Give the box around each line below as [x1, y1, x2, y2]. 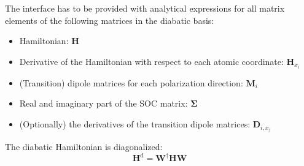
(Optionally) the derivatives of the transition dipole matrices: [19, 118, 251, 130]
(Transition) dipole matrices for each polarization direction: [19, 76, 243, 89]
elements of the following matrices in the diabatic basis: [5, 13, 214, 26]
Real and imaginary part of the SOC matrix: [19, 97, 188, 110]
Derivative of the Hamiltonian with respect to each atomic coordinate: [19, 55, 284, 67]
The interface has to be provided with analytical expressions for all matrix [5, 2, 285, 14]
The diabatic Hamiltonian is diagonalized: [5, 140, 163, 153]
